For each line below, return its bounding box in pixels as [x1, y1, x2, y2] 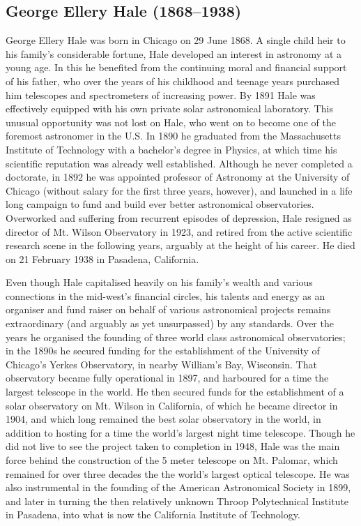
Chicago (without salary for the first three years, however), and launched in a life [6, 183, 353, 197]
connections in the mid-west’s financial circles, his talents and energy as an [6, 288, 325, 303]
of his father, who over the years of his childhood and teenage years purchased [6, 73, 339, 88]
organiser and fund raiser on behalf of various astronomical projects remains [6, 302, 331, 317]
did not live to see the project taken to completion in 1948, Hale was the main [6, 439, 340, 453]
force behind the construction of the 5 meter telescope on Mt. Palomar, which [6, 453, 338, 467]
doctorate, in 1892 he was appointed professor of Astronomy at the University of [6, 170, 350, 184]
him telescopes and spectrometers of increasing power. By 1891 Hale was [6, 87, 316, 102]
